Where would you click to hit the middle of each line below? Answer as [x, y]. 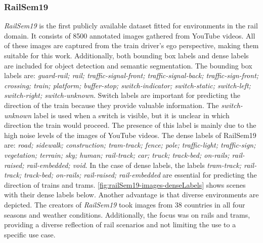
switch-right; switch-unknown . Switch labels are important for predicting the [122, 95]
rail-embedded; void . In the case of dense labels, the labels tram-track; [134, 165]
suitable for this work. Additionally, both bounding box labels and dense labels [126, 55]
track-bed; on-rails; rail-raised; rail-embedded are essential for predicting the [140, 175]
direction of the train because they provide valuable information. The [112, 105]
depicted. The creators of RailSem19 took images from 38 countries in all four [125, 204]
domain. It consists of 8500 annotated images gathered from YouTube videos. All [130, 35]
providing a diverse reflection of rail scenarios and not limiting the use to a [120, 224]
